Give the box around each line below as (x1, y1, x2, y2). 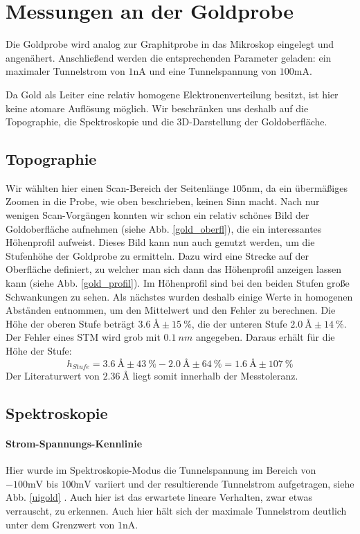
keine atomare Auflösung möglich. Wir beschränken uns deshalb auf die (6, 100, 309, 115)
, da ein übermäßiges (260, 180, 348, 195)
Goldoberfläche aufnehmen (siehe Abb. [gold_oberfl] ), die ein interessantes (6, 221, 322, 235)
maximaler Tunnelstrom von (6, 64, 125, 78)
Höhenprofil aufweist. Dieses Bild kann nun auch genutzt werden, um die (6, 235, 315, 249)
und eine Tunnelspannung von (149, 64, 277, 78)
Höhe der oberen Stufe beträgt (6, 316, 135, 330)
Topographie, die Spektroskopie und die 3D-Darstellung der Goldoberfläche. (6, 114, 327, 129)
